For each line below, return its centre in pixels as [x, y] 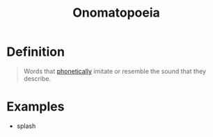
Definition [36, 52]
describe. [37, 79]
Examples [35, 107]
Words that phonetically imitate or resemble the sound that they [115, 71]
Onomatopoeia [116, 13]
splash [26, 126]
